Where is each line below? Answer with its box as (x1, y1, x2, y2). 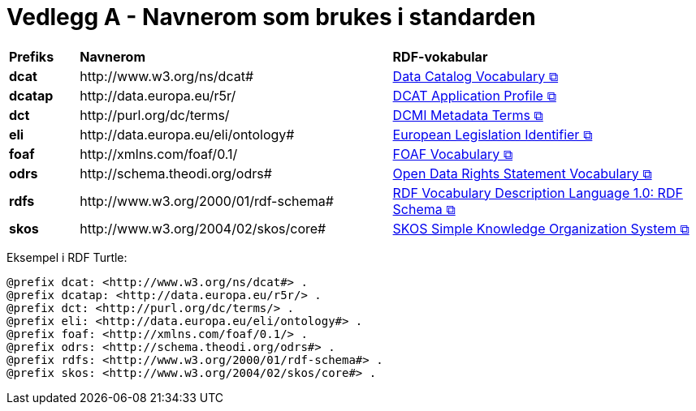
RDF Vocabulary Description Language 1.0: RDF (392, 184, 683, 201)
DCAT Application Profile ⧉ (392, 87, 556, 104)
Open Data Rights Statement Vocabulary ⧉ (392, 165, 652, 182)
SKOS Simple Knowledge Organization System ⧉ (392, 220, 690, 237)
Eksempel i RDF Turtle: (6, 250, 128, 264)
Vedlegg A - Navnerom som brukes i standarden (6, 3, 536, 31)
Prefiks (9, 48, 54, 65)
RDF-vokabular (392, 48, 488, 65)
